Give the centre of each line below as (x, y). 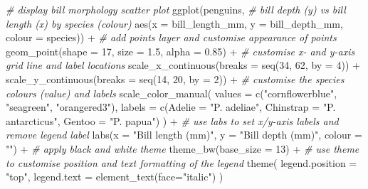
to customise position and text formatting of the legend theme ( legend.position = (182, 162)
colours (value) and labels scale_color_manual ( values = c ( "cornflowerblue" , (172, 93)
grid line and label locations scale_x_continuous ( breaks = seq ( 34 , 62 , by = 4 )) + (183, 65)
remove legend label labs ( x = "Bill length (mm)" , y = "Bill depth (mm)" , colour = (184, 135)
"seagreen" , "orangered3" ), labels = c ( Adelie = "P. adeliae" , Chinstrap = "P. (171, 107)
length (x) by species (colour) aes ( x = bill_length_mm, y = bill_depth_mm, (174, 23)
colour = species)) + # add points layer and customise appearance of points (171, 37)
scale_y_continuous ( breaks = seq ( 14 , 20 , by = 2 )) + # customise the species (175, 79)
